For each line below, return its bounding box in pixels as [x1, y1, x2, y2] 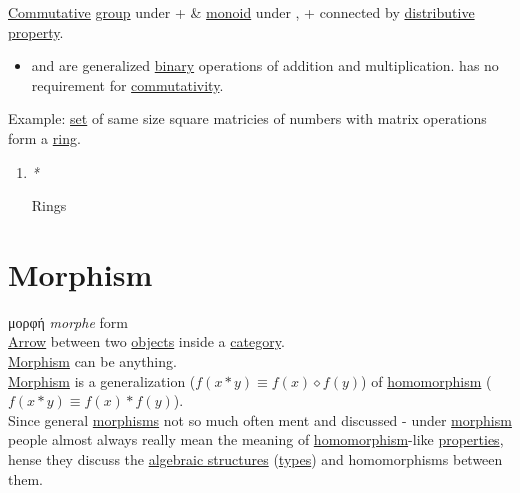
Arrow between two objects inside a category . [8, 331, 285, 352]
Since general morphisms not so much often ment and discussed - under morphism [8, 409, 512, 430]
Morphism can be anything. [8, 351, 177, 372]
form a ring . [8, 127, 81, 148]
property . [8, 21, 64, 42]
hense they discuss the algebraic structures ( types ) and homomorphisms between [8, 449, 503, 470]
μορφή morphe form [8, 311, 128, 332]
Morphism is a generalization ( [8, 370, 196, 391]
